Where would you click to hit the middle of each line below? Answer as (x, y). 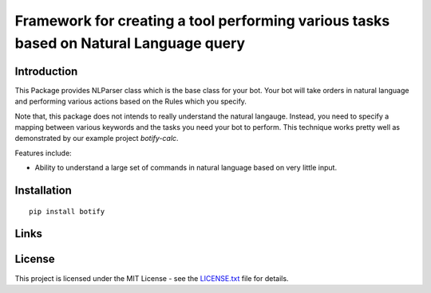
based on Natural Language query (130, 43)
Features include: (43, 153)
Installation (43, 191)
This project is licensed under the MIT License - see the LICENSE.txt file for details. (152, 278)
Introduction (46, 71)
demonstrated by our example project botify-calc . (97, 139)
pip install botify (67, 211)
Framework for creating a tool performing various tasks (202, 21)
